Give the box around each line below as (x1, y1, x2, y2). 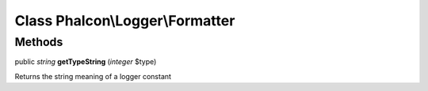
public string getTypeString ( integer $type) (14, 57, 157, 66)
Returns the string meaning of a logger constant (14, 71, 172, 81)
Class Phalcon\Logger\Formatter (14, 12, 235, 29)
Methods (14, 35, 63, 49)
